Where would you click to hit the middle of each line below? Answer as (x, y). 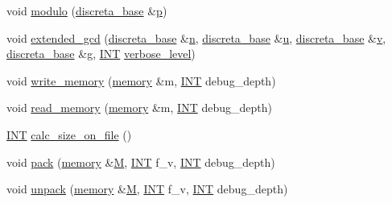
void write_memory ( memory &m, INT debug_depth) (141, 80)
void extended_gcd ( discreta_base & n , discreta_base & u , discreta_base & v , (196, 37)
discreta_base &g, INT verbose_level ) (101, 54)
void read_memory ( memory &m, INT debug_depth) (139, 108)
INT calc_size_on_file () (69, 134)
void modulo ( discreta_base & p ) (87, 10)
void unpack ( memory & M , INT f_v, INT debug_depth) (147, 189)
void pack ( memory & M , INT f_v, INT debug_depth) (141, 162)
